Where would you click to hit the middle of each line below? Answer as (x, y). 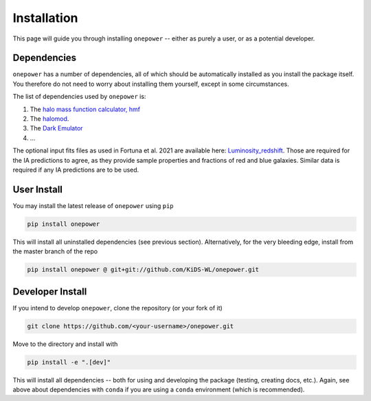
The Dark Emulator (56, 128)
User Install (38, 189)
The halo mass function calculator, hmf (85, 109)
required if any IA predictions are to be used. (76, 170)
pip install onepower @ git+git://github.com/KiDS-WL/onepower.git (143, 270)
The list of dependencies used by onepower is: (79, 97)
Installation (45, 18)
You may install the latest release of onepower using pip (93, 205)
